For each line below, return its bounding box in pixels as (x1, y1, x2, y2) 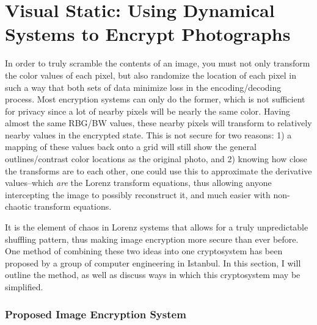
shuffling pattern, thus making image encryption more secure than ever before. (5, 232, 299, 245)
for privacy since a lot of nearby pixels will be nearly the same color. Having (5, 104, 291, 117)
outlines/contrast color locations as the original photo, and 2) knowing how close (5, 152, 307, 165)
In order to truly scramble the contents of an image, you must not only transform (5, 57, 310, 70)
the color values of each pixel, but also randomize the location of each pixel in (5, 68, 296, 81)
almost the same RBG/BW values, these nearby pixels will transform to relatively (5, 116, 312, 129)
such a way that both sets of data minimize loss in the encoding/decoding (5, 80, 282, 93)
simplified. (5, 280, 43, 293)
